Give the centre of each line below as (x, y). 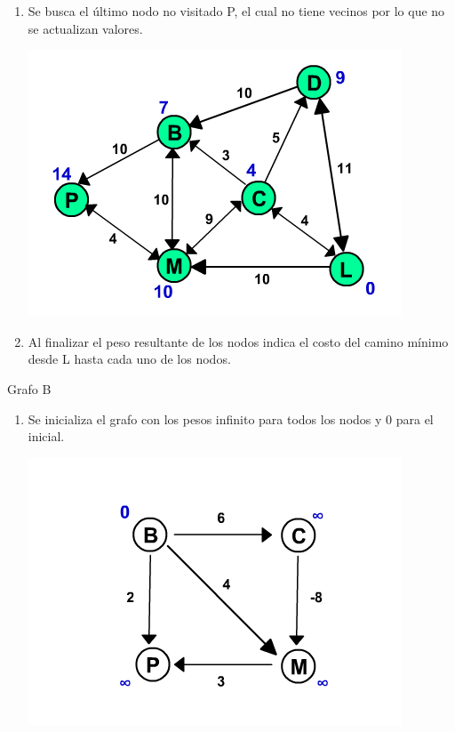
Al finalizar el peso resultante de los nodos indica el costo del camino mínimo (238, 341)
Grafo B (29, 388)
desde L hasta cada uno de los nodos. (129, 359)
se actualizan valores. (85, 28)
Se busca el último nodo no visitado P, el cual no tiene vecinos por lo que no (236, 11)
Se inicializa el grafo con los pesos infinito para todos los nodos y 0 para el (231, 418)
